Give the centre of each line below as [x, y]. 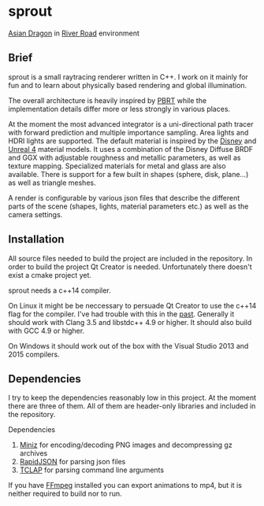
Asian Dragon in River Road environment [74, 33]
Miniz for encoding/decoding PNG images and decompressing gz [126, 445]
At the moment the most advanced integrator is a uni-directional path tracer [131, 124]
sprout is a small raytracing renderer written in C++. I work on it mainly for [128, 76]
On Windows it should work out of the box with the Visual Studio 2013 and [128, 345]
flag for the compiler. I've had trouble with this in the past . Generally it [121, 314]
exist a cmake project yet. [50, 275]
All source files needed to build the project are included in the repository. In [130, 258]
